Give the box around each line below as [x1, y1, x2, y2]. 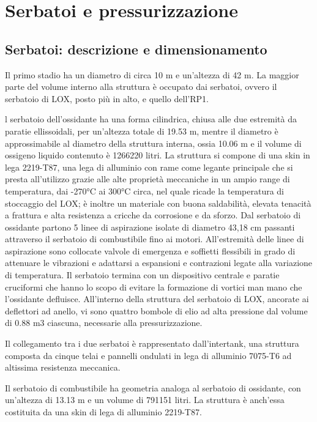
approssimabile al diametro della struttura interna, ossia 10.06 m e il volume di [5, 136, 302, 149]
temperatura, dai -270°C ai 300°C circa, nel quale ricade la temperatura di [5, 184, 285, 197]
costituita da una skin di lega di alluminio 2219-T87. [5, 405, 202, 418]
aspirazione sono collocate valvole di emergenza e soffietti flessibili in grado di [5, 244, 296, 257]
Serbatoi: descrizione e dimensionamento [5, 39, 267, 58]
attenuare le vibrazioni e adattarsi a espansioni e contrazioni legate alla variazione [5, 256, 313, 269]
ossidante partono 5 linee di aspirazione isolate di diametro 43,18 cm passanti [5, 220, 295, 233]
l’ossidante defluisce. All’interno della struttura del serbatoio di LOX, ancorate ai [5, 292, 309, 305]
